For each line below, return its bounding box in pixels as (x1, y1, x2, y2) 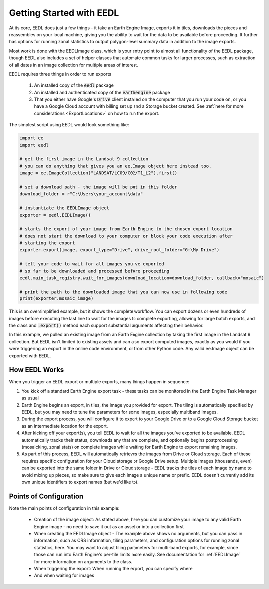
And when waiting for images (34, 572, 95, 579)
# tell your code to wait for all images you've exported (19, 261, 164, 267)
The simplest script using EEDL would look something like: (9, 122, 129, 128)
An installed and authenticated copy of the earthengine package (34, 89, 170, 95)
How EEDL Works (9, 366, 64, 374)
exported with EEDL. (9, 352, 51, 359)
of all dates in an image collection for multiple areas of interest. (9, 62, 139, 68)
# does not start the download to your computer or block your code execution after (19, 233, 233, 239)
